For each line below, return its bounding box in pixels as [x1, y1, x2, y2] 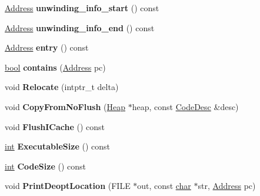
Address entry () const [5, 41, 89, 54]
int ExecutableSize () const [5, 140, 110, 152]
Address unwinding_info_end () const [5, 21, 155, 34]
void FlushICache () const [5, 120, 105, 132]
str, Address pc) [198, 180, 256, 192]
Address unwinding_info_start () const [5, 2, 159, 14]
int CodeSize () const [5, 160, 86, 172]
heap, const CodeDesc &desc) [132, 100, 239, 112]
